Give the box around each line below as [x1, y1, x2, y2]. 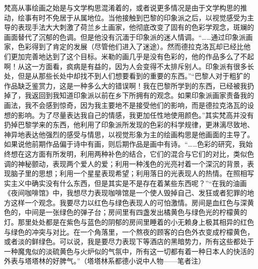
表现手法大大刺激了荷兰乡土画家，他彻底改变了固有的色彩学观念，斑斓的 [17, 22, 254, 32]
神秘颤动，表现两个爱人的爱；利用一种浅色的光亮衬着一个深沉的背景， [17, 158, 247, 169]
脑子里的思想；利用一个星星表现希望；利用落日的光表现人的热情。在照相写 [10, 168, 254, 179]
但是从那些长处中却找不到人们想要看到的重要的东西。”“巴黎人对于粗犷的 [17, 71, 251, 81]
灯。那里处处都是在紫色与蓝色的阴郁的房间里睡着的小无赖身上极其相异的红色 [4, 217, 254, 227]
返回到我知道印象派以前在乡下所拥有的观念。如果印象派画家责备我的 [31, 90, 254, 100]
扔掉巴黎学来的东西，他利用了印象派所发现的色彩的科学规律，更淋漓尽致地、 [4, 119, 254, 130]
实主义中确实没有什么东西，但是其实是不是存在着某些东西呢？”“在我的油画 [4, 178, 247, 188]
